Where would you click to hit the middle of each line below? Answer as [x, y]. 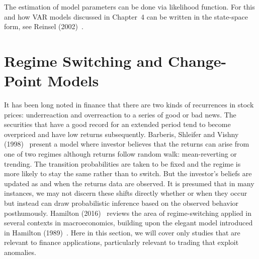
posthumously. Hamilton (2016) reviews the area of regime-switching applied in [128, 213]
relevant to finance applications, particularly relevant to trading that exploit [121, 242]
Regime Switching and [83, 60]
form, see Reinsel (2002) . [44, 26]
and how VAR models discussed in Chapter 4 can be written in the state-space [126, 16]
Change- [197, 60]
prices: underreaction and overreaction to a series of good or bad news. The [120, 114]
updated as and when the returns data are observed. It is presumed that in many [129, 183]
